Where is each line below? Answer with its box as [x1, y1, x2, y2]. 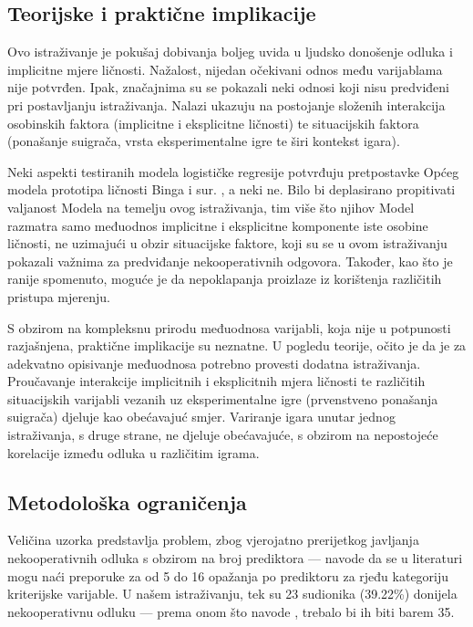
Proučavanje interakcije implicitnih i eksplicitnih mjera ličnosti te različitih [7, 371, 426, 391]
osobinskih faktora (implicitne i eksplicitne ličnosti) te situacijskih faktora [7, 113, 419, 132]
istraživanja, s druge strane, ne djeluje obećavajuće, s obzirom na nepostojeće [7, 425, 438, 444]
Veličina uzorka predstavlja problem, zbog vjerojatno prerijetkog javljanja [7, 530, 419, 549]
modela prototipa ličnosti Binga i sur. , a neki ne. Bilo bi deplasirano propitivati [7, 180, 456, 199]
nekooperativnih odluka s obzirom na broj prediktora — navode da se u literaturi [7, 549, 463, 568]
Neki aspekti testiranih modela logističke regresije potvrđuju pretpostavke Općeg [7, 162, 459, 181]
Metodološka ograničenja [7, 487, 247, 516]
